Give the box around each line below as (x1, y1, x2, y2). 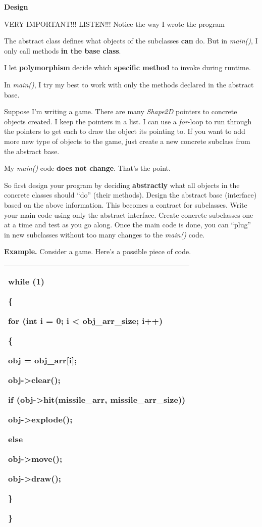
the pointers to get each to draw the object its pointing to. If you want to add (4, 126, 245, 136)
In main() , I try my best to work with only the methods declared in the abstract (4, 79, 254, 89)
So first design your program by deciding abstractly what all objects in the (4, 179, 240, 190)
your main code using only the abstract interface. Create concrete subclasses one (4, 209, 253, 220)
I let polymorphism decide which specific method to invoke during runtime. (4, 62, 251, 73)
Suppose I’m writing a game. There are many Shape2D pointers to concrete (4, 106, 237, 117)
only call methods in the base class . (4, 45, 121, 56)
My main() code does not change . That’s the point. (4, 163, 171, 173)
